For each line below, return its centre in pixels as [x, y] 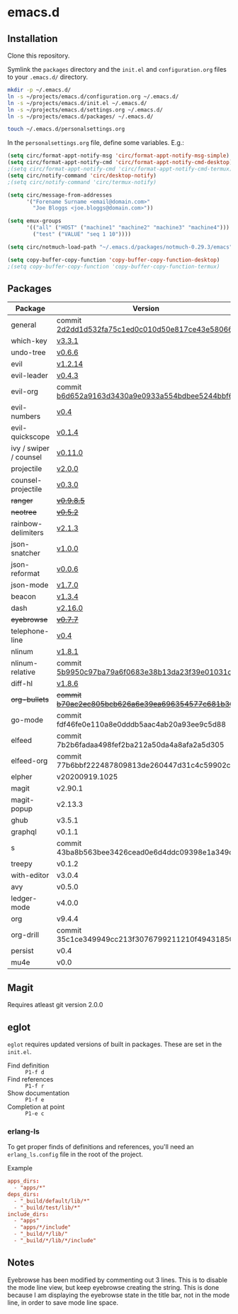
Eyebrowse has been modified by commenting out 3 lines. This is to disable [118, 1280]
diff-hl [22, 684]
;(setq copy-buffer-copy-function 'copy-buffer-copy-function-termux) [114, 266]
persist [22, 951]
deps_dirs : [23, 1194]
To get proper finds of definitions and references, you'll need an [101, 1147]
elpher [22, 777]
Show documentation [38, 1093]
